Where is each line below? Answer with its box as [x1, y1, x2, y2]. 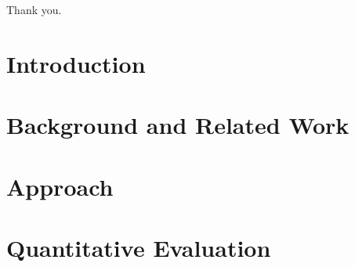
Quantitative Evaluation [6, 231, 271, 263]
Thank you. [6, 2, 62, 17]
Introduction [6, 47, 146, 79]
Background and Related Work [6, 109, 350, 141]
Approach [6, 170, 114, 202]
